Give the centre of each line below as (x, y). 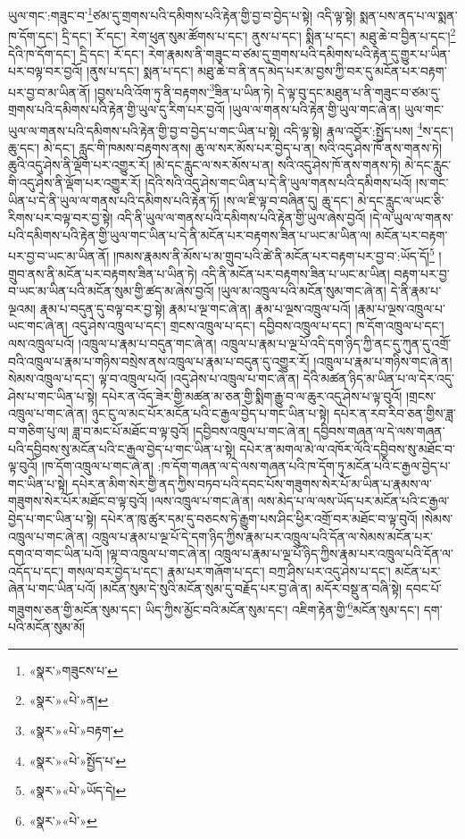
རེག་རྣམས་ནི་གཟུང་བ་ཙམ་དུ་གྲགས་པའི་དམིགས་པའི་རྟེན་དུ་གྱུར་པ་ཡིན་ (299, 53)
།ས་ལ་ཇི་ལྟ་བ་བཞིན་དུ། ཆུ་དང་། (288, 200)
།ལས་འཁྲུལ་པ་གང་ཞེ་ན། (202, 501)
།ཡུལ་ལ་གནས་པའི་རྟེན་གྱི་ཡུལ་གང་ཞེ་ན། (315, 109)
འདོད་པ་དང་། (36, 571)
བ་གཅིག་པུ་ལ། (38, 430)
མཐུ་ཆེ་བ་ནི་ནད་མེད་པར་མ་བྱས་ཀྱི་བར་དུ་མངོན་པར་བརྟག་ (322, 71)
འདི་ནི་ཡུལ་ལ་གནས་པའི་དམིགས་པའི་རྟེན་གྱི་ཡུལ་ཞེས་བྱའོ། (241, 218)
